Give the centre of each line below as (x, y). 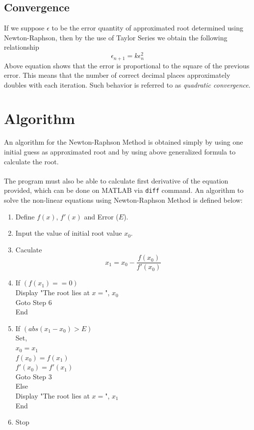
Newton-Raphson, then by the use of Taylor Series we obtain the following (116, 37)
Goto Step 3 (34, 376)
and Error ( (101, 216)
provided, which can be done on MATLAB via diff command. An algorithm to (124, 190)
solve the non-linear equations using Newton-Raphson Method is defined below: (123, 200)
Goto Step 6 (34, 302)
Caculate (29, 249)
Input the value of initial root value (69, 233)
